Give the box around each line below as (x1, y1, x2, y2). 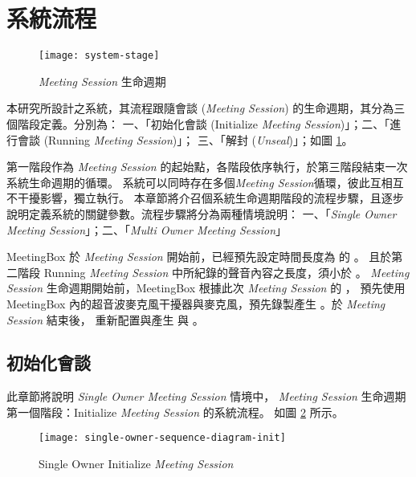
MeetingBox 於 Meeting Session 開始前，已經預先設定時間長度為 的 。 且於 (6, 248, 392, 265)
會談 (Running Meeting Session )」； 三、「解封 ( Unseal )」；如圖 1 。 (17, 131, 353, 148)
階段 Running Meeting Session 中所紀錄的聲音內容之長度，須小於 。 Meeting (17, 263, 410, 280)
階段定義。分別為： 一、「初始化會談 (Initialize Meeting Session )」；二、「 (17, 115, 390, 132)
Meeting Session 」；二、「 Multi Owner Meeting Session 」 (6, 221, 288, 238)
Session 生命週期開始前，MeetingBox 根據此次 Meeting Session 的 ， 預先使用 (6, 279, 406, 296)
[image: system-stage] (39, 50, 160, 62)
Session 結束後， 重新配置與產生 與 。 (6, 311, 204, 328)
